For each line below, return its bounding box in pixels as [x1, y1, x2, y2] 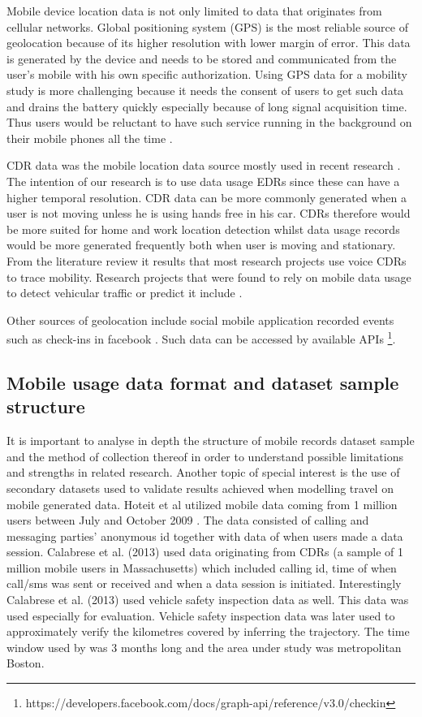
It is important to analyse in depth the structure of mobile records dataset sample [6, 432, 415, 449]
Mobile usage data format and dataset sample [6, 369, 399, 395]
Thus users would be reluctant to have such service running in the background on [6, 114, 412, 131]
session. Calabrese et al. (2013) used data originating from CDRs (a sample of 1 [6, 543, 404, 560]
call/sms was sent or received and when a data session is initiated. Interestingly [6, 575, 402, 592]
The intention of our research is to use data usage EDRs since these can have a [6, 172, 400, 189]
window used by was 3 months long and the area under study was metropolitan [6, 638, 402, 655]
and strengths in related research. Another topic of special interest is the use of [6, 464, 400, 481]
